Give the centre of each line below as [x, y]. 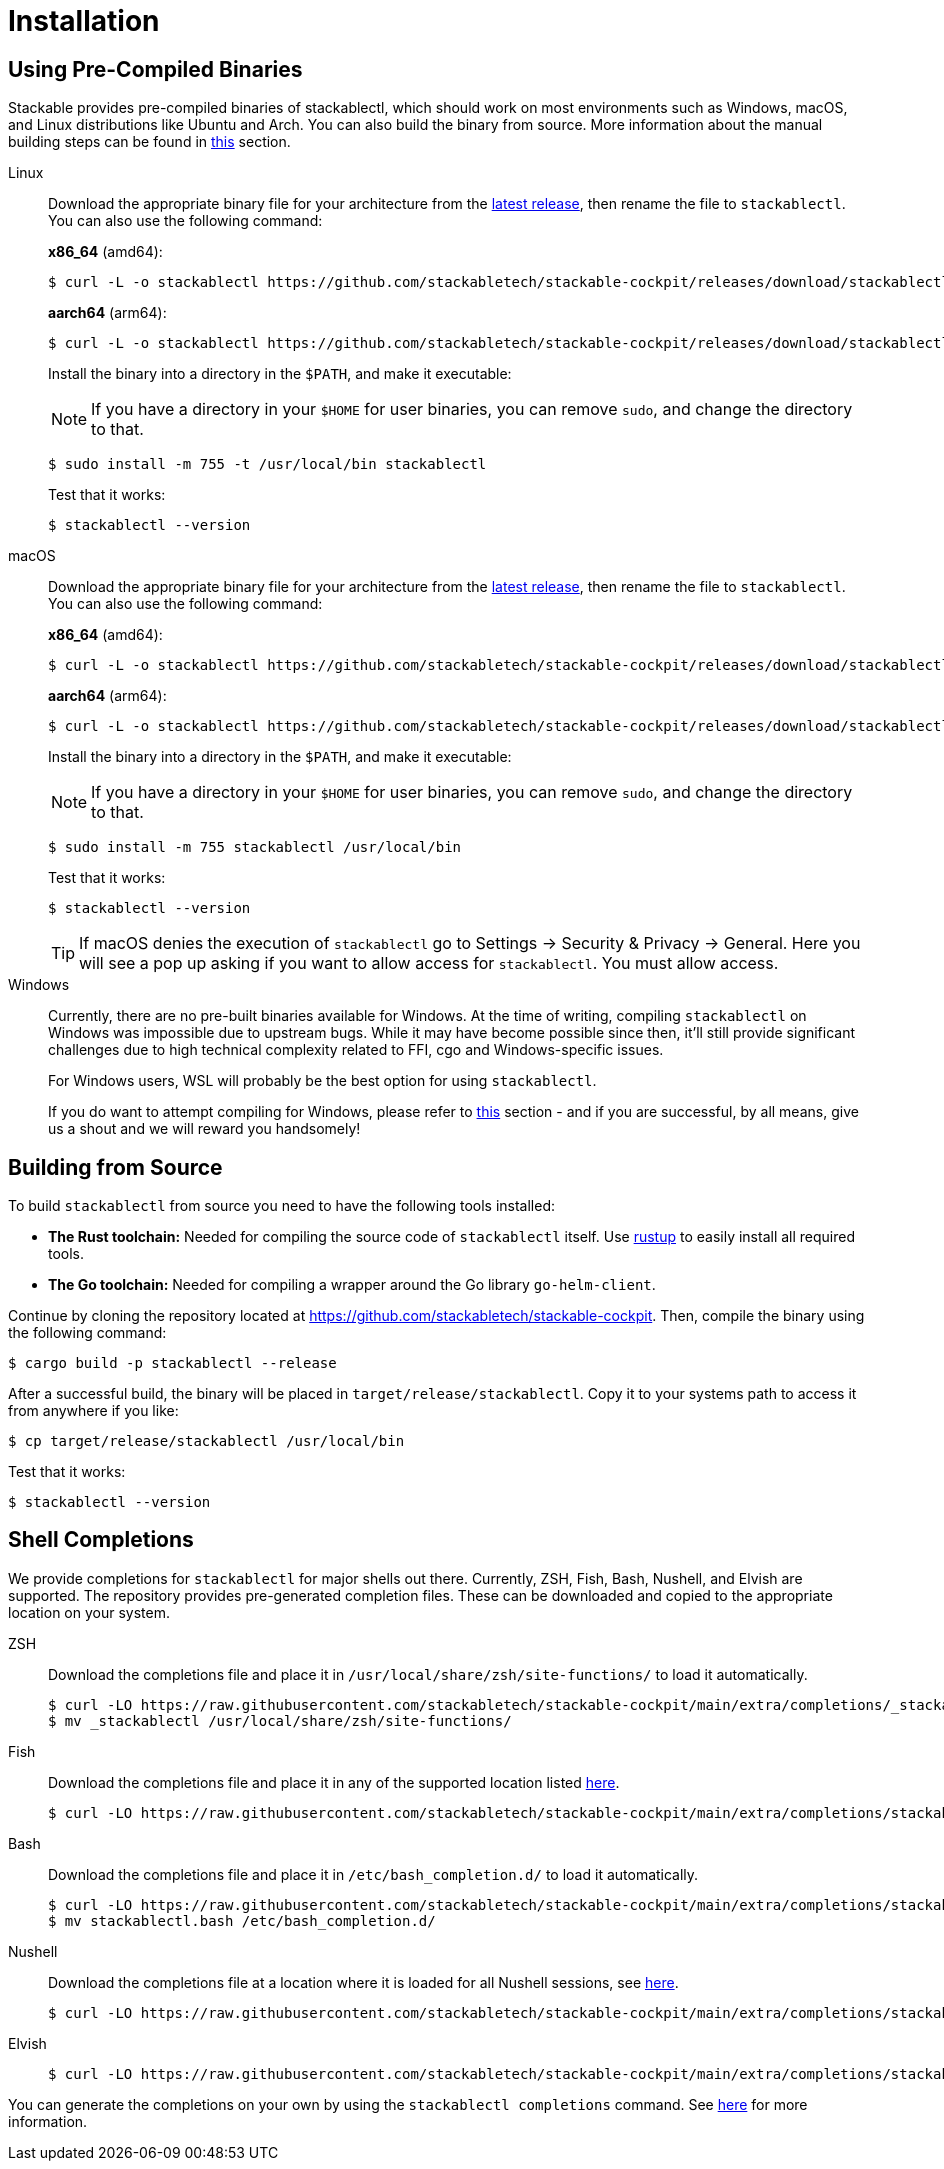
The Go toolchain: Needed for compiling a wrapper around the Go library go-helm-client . [352, 1285]
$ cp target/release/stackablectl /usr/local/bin [206, 1441]
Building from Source [115, 1167]
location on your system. [89, 1612]
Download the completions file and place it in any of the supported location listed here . [334, 1782]
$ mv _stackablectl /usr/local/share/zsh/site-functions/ [280, 1720]
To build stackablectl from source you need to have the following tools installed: [281, 1206]
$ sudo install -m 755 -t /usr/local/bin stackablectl [267, 464]
